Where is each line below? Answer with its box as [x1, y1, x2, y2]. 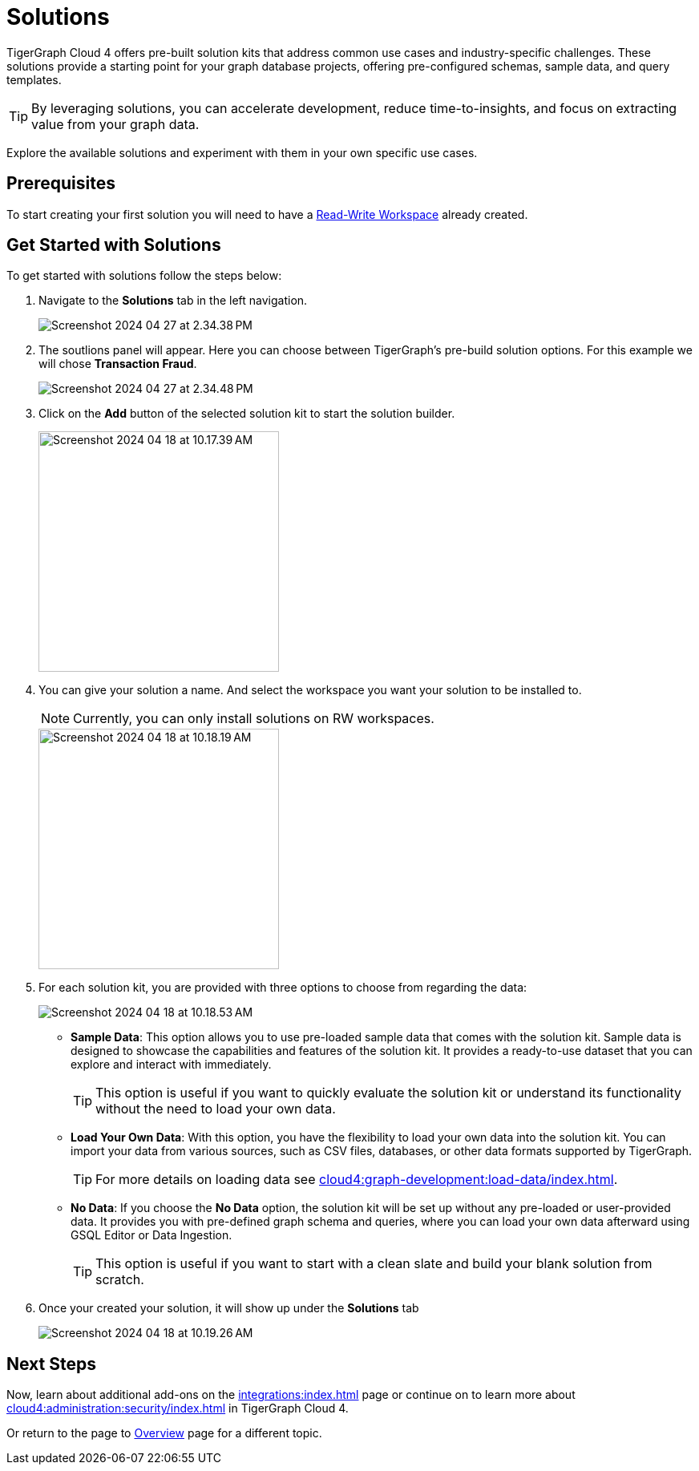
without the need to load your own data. [95, 1101, 336, 1117]
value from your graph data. [31, 115, 200, 132]
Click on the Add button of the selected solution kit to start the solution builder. [38, 406, 455, 421]
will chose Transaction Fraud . [38, 357, 197, 371]
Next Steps [6, 1353, 96, 1374]
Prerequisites [6, 173, 115, 194]
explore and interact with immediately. [71, 1057, 272, 1072]
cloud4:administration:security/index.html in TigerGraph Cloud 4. [6, 1401, 349, 1416]
